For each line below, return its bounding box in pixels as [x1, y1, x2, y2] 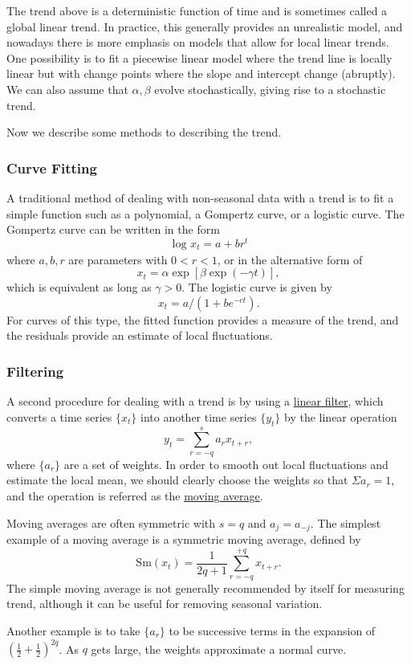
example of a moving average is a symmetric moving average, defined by [6, 531, 361, 548]
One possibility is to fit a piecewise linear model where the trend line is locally [6, 49, 393, 66]
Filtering [6, 361, 64, 381]
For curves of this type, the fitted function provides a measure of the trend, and [6, 311, 399, 328]
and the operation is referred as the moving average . [6, 487, 263, 504]
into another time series [140, 408, 257, 425]
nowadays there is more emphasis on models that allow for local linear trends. [6, 34, 389, 51]
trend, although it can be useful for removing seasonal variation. [6, 595, 323, 612]
